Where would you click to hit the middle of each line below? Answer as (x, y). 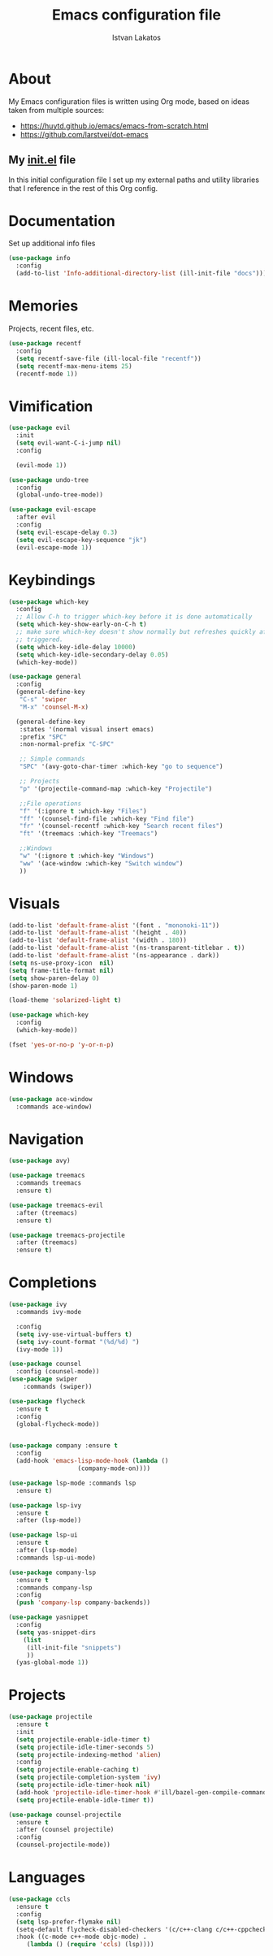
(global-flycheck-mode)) (58, 1424)
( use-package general (45, 677)
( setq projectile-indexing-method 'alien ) (89, 1754)
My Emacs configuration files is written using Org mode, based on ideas (129, 101)
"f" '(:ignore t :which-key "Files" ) (83, 811)
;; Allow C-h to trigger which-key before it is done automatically (134, 617)
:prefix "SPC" (43, 737)
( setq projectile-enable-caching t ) (78, 1770)
